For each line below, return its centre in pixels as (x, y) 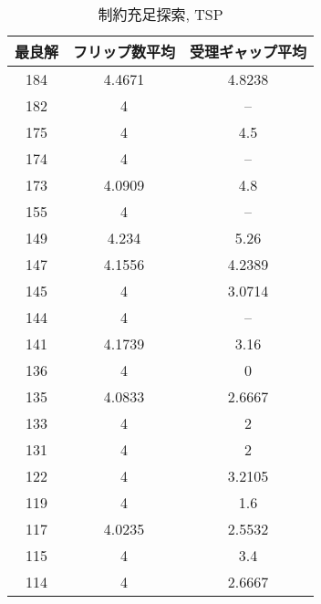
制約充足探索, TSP (160, 14)
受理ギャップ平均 (249, 52)
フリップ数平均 (124, 52)
